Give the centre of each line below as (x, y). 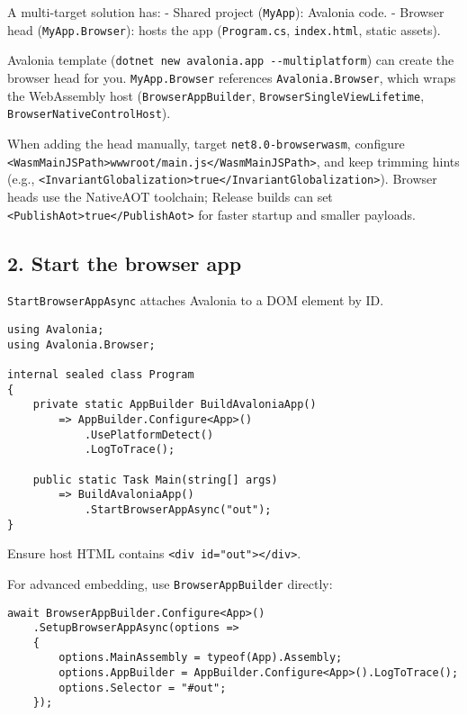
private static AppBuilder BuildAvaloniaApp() (175, 405)
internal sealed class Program (101, 374)
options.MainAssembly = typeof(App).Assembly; (201, 658)
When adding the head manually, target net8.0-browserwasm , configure (206, 143)
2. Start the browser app (125, 262)
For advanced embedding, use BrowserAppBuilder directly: (170, 583)
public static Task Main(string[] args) (155, 480)
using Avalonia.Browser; (81, 344)
